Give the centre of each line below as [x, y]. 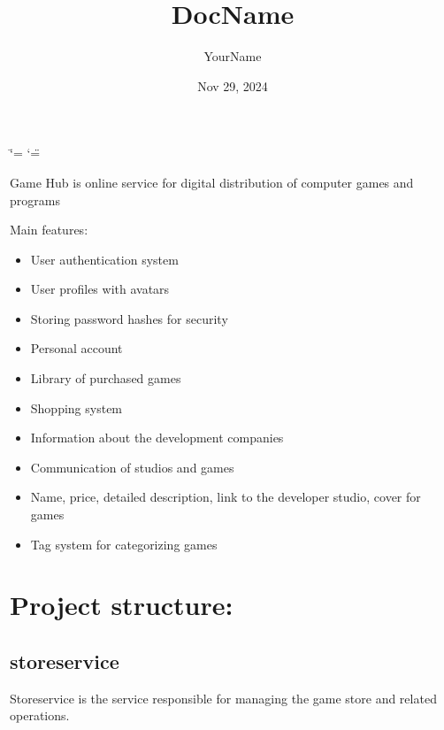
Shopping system [77, 407]
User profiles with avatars [100, 289]
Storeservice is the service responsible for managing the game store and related [223, 698]
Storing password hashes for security [129, 318]
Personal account [77, 348]
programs [35, 200]
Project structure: [122, 605]
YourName [233, 56]
